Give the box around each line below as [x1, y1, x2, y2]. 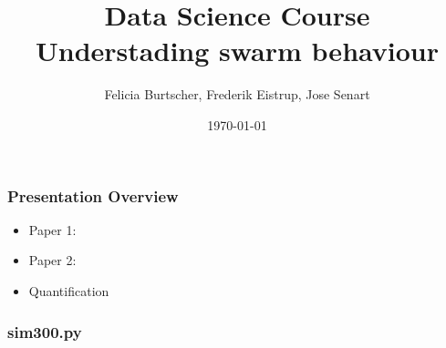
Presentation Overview [7, 184, 179, 207]
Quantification [28, 281, 109, 300]
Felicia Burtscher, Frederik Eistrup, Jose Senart [104, 85, 370, 104]
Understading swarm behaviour [36, 32, 439, 69]
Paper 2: [28, 251, 77, 270]
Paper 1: [28, 220, 77, 239]
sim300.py [7, 320, 82, 343]
